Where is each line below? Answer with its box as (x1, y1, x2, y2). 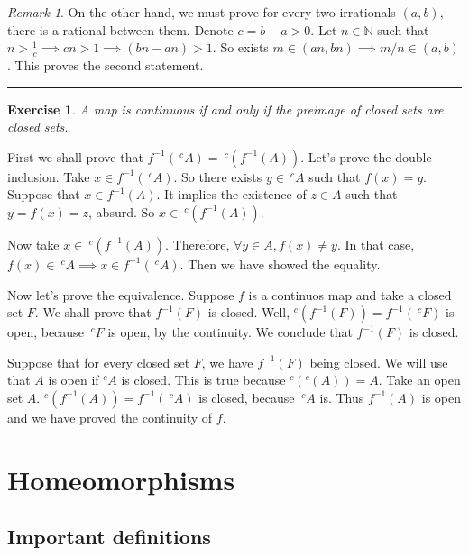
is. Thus (319, 387, 364, 406)
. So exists (212, 38, 269, 57)
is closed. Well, (207, 303, 290, 322)
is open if (48, 370, 99, 389)
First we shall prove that (7, 147, 143, 166)
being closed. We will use (309, 352, 448, 371)
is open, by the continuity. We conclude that (107, 323, 353, 341)
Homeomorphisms (7, 460, 235, 497)
